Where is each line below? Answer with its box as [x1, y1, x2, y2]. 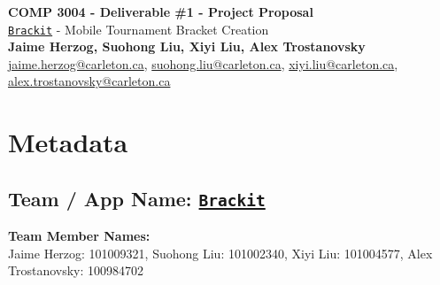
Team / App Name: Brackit [8, 184, 266, 212]
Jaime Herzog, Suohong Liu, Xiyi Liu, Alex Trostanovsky [8, 37, 366, 56]
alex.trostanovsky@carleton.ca [8, 72, 171, 90]
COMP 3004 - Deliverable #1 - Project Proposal [8, 3, 313, 20]
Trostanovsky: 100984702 [8, 261, 144, 280]
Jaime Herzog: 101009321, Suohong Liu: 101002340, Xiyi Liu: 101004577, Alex [8, 243, 433, 262]
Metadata [8, 124, 128, 160]
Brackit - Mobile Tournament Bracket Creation [8, 19, 269, 38]
